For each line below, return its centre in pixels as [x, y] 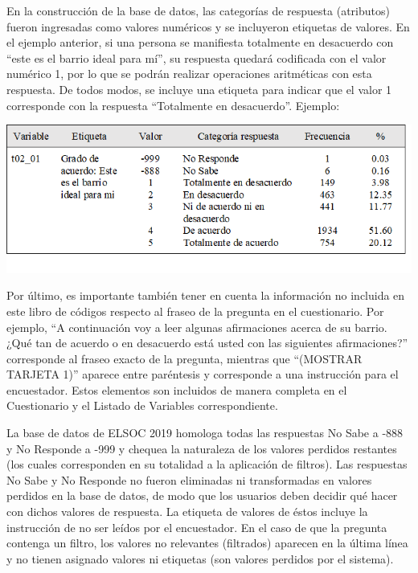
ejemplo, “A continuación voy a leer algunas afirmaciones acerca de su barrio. [197, 327]
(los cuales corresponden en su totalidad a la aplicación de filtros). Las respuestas [207, 464]
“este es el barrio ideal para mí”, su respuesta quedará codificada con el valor [197, 57]
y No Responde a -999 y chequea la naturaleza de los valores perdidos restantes [202, 448]
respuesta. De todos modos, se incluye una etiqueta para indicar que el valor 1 [199, 89]
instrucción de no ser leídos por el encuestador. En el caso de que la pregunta [197, 527]
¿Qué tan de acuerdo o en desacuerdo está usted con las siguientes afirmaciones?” [207, 343]
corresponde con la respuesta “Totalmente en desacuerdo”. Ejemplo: [173, 105]
